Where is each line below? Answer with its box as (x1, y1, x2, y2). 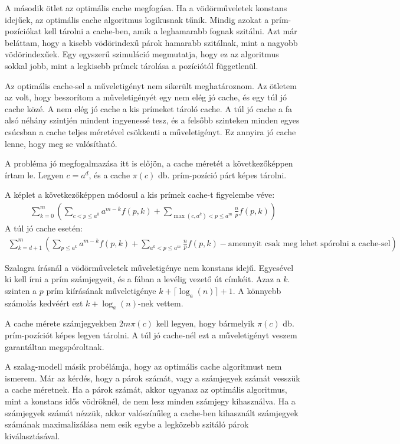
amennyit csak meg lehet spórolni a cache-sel (228, 239, 391, 248)
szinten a (5, 284, 37, 296)
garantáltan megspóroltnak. (5, 340, 104, 352)
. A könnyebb (232, 284, 281, 296)
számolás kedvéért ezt (5, 296, 83, 309)
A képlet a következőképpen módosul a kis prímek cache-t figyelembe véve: (5, 188, 275, 201)
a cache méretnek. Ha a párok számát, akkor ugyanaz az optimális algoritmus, (5, 383, 287, 396)
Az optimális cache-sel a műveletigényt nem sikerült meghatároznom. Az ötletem (5, 79, 297, 92)
